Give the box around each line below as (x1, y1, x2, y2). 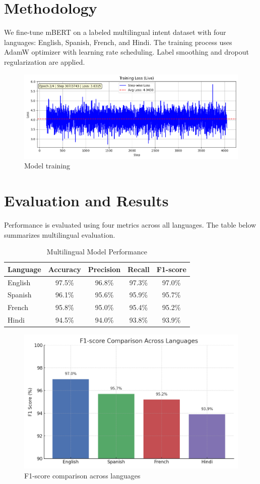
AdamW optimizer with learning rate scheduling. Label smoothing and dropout (4, 47, 249, 57)
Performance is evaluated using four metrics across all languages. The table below (4, 219, 256, 230)
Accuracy (48, 263, 81, 274)
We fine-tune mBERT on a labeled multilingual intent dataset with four (4, 27, 226, 37)
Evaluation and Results (4, 190, 169, 211)
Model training (24, 160, 71, 171)
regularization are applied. (4, 56, 85, 67)
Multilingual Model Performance (46, 246, 147, 257)
